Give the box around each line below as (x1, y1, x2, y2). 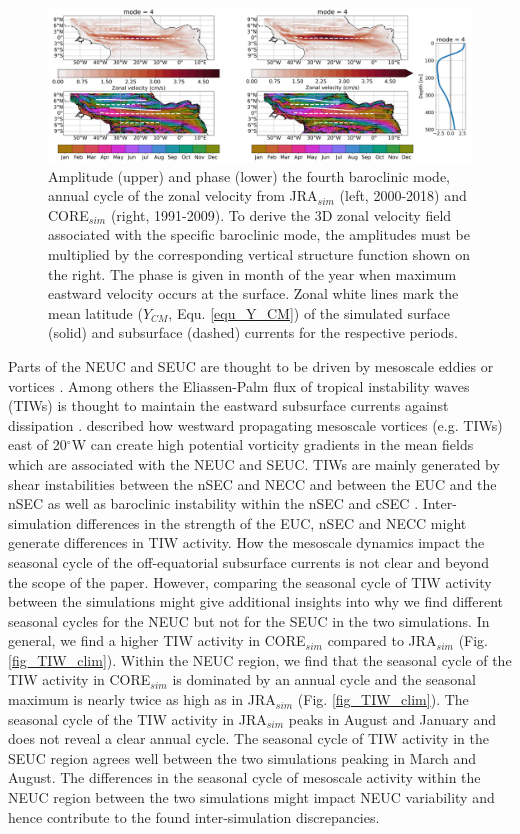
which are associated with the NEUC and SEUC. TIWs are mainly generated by (8, 453, 500, 474)
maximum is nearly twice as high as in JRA (8, 689, 276, 710)
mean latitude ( (48, 302, 143, 323)
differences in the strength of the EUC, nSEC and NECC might (76, 512, 467, 533)
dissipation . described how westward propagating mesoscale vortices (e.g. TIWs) (8, 414, 503, 435)
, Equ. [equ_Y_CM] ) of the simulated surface (168, 302, 450, 323)
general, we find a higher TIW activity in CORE (8, 630, 306, 651)
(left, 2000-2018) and (339, 185, 467, 206)
